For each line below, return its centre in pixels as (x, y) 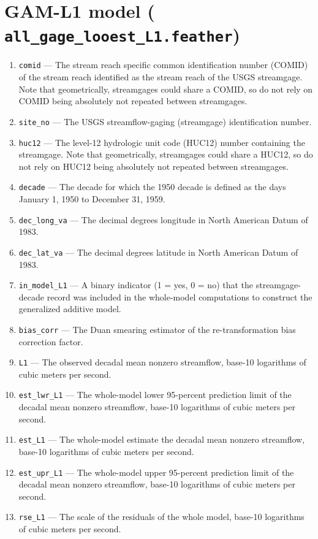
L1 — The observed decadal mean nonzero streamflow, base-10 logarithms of (162, 362)
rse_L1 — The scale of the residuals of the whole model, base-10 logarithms (161, 517)
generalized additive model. (70, 309)
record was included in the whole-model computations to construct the (180, 296)
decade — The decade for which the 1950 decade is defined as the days (152, 187)
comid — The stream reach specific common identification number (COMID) (163, 65)
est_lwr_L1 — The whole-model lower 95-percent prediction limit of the (155, 395)
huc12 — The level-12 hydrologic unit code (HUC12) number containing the (162, 142)
